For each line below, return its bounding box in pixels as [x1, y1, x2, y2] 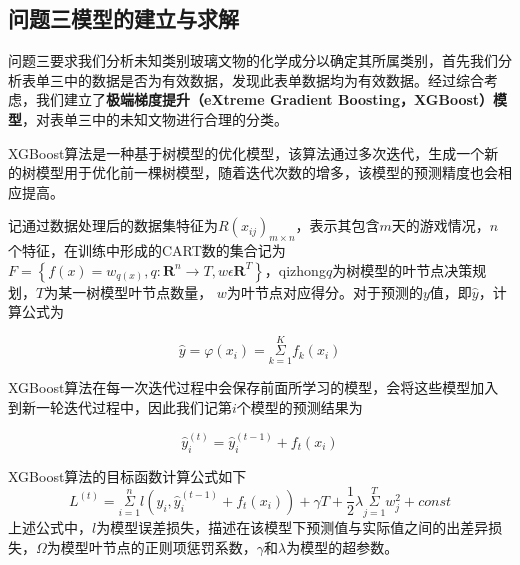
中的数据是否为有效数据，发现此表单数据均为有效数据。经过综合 [63, 69, 484, 90]
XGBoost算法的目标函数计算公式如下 [8, 465, 247, 486]
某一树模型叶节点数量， [58, 281, 213, 302]
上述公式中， [8, 517, 92, 538]
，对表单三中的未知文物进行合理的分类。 [22, 108, 288, 129]
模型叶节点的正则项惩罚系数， [60, 536, 257, 557]
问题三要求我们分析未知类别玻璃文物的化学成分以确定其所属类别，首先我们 [8, 50, 498, 71]
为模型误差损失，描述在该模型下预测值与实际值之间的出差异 [96, 517, 489, 538]
